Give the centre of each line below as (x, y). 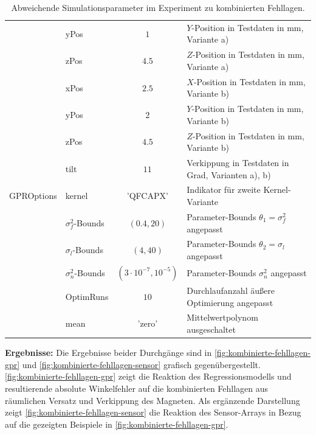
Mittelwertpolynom (222, 317)
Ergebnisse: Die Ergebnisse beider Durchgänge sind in (108, 353)
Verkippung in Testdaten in (238, 163)
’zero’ (148, 323)
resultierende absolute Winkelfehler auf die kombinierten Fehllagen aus (137, 388)
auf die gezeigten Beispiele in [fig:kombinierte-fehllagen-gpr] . (117, 424)
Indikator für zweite (224, 190)
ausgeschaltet (211, 329)
